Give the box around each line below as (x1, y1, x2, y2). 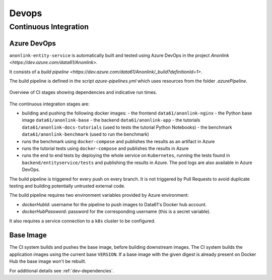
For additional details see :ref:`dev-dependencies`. (9, 267, 114, 273)
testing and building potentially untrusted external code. (9, 183, 125, 189)
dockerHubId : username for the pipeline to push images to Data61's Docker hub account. (22, 201, 207, 207)
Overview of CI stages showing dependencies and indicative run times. (9, 89, 157, 95)
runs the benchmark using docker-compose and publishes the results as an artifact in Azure (22, 138, 215, 144)
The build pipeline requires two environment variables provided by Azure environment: (9, 192, 189, 198)
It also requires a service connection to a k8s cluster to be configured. (9, 217, 156, 224)
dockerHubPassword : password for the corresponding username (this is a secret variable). (22, 208, 211, 214)
